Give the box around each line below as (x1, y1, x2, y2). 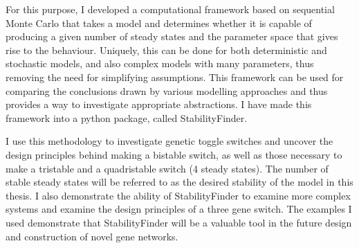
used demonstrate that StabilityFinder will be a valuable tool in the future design (6, 215, 352, 229)
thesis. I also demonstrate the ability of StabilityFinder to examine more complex (6, 188, 351, 202)
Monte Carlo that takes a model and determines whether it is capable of (6, 15, 312, 30)
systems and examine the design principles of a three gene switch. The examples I (6, 202, 352, 216)
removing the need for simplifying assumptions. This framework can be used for (6, 69, 344, 84)
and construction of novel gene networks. (6, 229, 178, 243)
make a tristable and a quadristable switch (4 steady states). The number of (6, 161, 329, 175)
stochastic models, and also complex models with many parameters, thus (6, 56, 314, 71)
